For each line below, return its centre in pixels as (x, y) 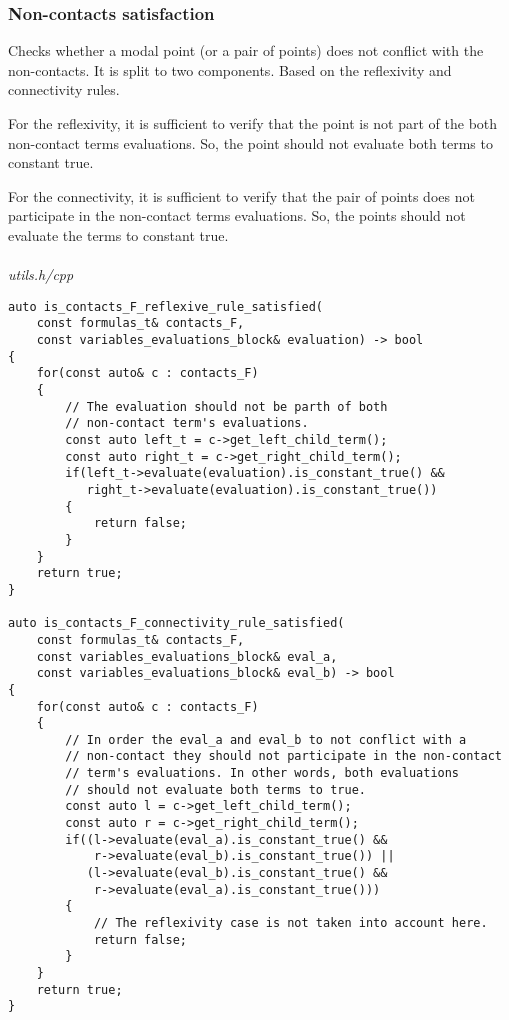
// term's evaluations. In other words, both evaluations (262, 773)
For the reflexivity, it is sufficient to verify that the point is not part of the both (253, 123)
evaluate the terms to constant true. (118, 234)
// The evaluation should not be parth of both (226, 406)
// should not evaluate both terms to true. (215, 789)
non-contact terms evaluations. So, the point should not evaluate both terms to (250, 142)
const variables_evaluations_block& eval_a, (187, 656)
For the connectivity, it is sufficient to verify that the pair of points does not (241, 195)
